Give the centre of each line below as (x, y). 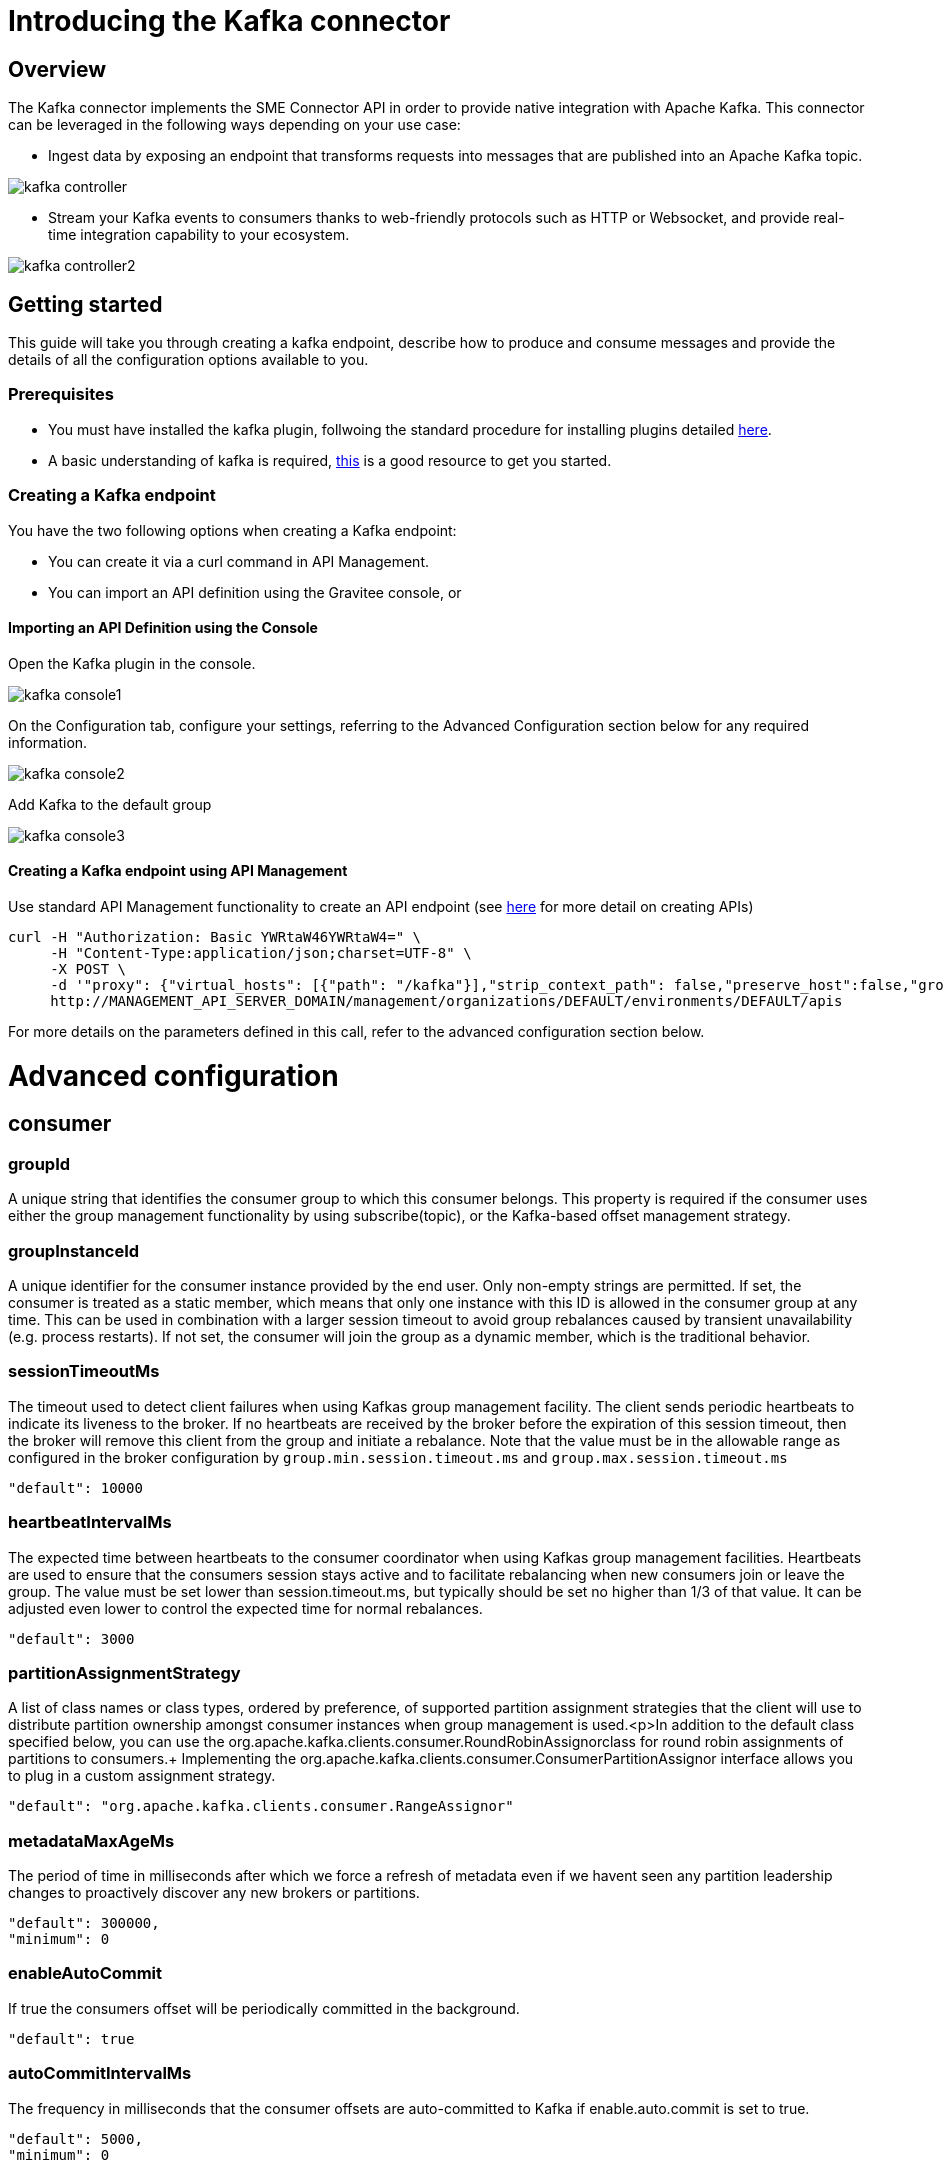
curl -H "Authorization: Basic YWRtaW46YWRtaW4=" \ (215, 936)
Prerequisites (61, 394)
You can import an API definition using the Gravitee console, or (255, 592)
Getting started (85, 304)
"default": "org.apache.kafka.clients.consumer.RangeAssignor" (261, 1806)
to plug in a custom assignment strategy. (142, 1776)
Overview (57, 69)
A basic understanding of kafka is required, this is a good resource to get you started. (330, 460)
